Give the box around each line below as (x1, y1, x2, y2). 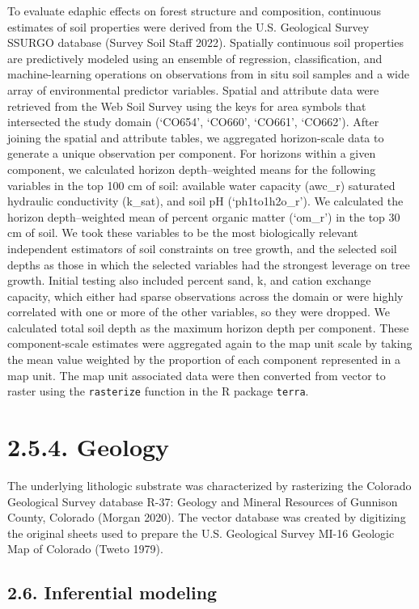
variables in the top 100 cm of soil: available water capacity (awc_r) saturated (7, 176, 396, 193)
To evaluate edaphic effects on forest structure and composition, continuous (7, 2, 382, 19)
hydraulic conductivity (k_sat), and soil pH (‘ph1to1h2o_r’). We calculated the (7, 192, 404, 209)
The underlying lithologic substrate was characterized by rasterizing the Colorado (7, 477, 412, 494)
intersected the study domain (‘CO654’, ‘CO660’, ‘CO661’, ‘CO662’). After (7, 113, 379, 130)
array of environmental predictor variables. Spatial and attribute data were (7, 81, 379, 98)
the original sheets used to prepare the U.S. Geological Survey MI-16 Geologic (7, 524, 395, 541)
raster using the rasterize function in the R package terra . (7, 383, 309, 400)
